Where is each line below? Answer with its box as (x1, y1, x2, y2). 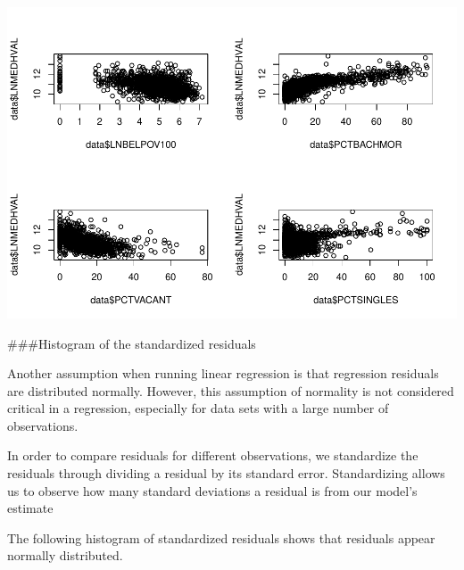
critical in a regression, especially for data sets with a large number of (7, 399, 389, 417)
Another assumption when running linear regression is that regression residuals (7, 364, 439, 383)
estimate (7, 499, 54, 517)
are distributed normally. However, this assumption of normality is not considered (7, 381, 454, 400)
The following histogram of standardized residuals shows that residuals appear (7, 528, 435, 547)
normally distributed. (7, 546, 123, 565)
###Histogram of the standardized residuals (7, 334, 256, 352)
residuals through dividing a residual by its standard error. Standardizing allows (7, 464, 445, 483)
